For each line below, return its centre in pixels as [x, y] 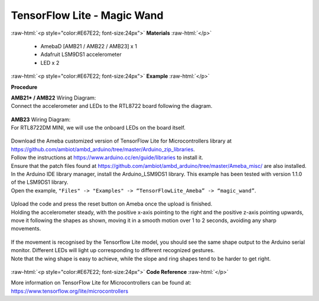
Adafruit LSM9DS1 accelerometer [81, 54]
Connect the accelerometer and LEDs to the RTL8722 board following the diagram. [112, 106]
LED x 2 [50, 62]
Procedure [24, 87]
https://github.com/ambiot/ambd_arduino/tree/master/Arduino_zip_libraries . [103, 149]
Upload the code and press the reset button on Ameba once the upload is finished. [112, 204]
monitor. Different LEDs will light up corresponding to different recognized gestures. [113, 250]
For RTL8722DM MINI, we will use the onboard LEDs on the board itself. [98, 128]
